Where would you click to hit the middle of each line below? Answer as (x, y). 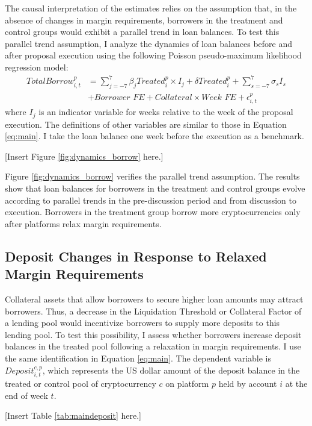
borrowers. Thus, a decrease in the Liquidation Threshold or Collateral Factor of (153, 311)
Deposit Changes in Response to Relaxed (136, 256)
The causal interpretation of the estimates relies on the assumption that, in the (151, 8)
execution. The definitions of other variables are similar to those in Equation (146, 124)
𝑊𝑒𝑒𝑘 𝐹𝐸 (219, 97)
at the (296, 383)
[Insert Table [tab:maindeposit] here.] (73, 415)
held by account (248, 383)
